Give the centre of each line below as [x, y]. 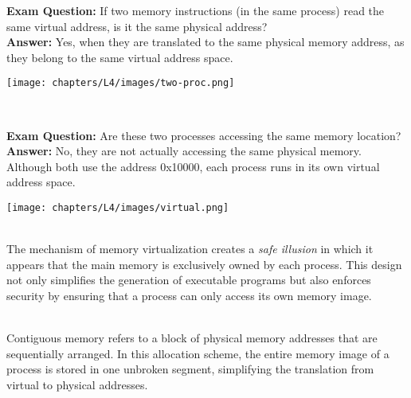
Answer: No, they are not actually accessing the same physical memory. [184, 151]
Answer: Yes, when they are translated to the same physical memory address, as [205, 42]
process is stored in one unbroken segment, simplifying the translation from [190, 369]
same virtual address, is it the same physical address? [137, 26]
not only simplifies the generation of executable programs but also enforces [189, 280]
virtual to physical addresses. [77, 384]
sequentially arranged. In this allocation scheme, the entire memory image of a [198, 353]
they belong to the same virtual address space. [120, 57]
